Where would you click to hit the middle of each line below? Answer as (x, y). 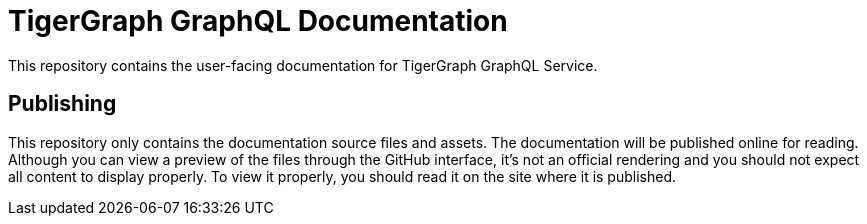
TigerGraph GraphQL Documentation (258, 21)
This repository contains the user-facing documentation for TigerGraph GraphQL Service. (303, 65)
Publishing (62, 104)
